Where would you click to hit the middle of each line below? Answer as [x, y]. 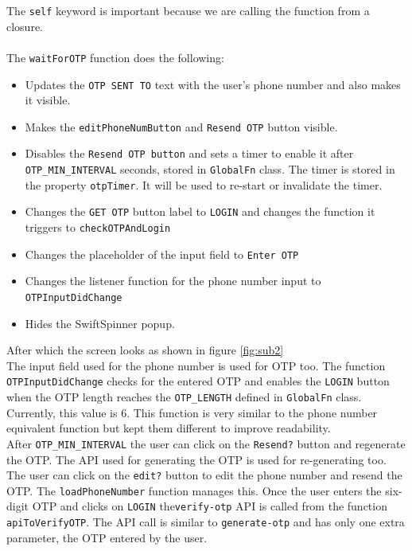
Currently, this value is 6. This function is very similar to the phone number [192, 412]
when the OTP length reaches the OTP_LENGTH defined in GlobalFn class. [184, 397]
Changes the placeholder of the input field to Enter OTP [162, 254]
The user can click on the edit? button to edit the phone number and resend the [204, 475]
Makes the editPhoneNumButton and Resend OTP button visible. [181, 126]
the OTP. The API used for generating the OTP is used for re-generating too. [196, 459]
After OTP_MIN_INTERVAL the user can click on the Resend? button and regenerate [206, 443]
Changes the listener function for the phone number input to [173, 281]
